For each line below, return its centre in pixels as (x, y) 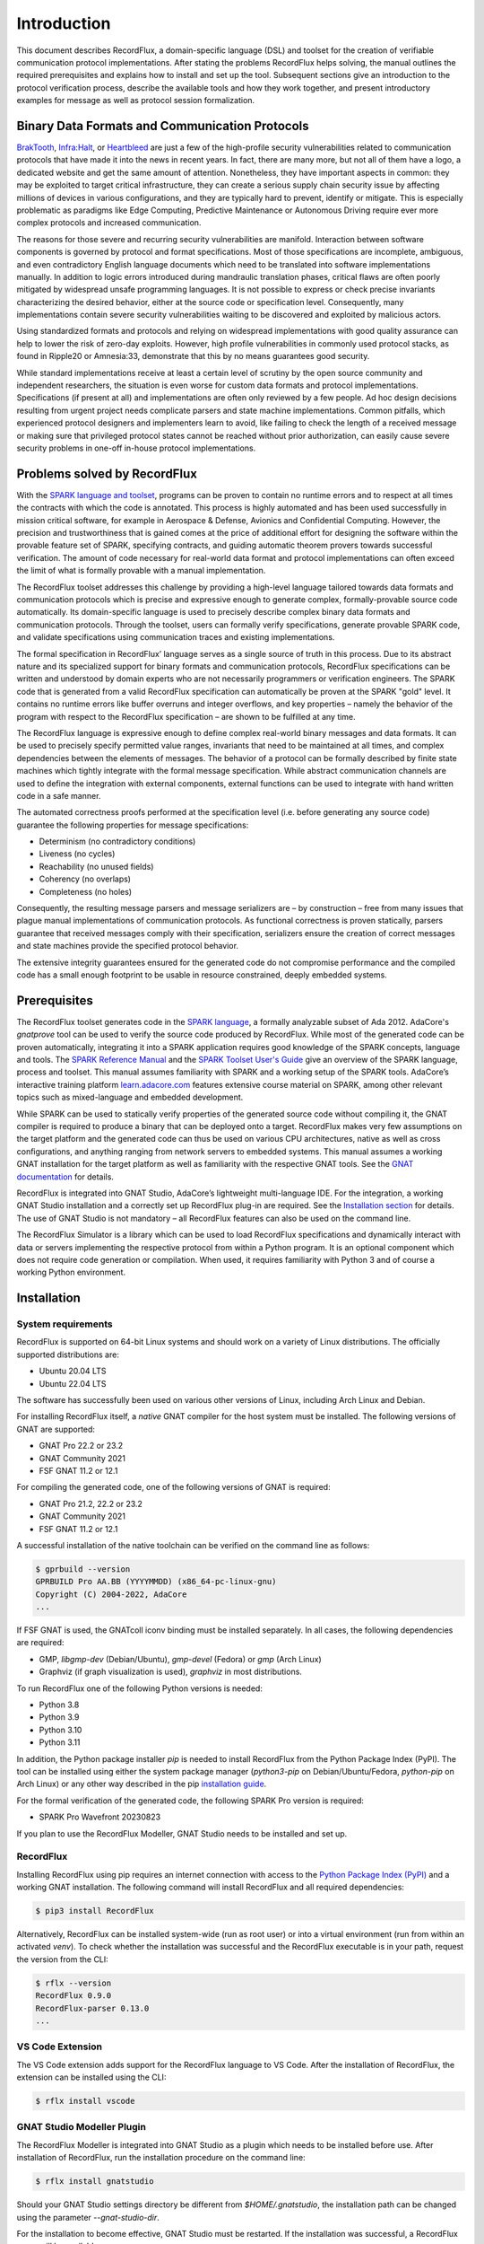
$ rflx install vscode (85, 2101)
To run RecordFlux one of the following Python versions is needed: (140, 1688)
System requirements (65, 1324)
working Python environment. (71, 1272)
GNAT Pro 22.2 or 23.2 (81, 1446)
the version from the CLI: (63, 1959)
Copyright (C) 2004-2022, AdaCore (111, 1594)
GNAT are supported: (56, 1429)
